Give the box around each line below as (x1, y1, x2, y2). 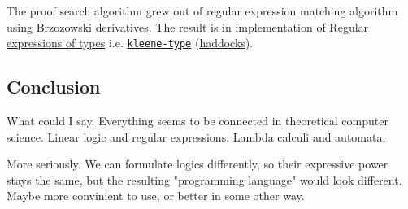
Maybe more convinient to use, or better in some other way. (7, 187, 305, 204)
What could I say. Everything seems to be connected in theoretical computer (7, 112, 388, 129)
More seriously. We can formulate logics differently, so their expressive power (7, 155, 388, 172)
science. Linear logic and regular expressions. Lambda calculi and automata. (7, 128, 386, 145)
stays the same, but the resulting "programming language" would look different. (7, 171, 402, 188)
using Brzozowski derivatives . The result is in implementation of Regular (7, 18, 369, 35)
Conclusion (7, 74, 101, 99)
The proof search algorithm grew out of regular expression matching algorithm (7, 2, 398, 19)
